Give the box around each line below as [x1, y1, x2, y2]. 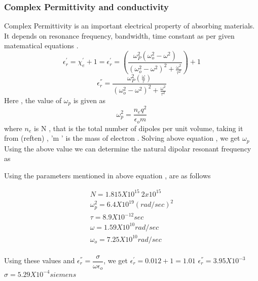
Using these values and [4, 255, 75, 266]
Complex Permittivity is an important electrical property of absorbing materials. [4, 20, 255, 31]
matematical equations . [4, 40, 79, 51]
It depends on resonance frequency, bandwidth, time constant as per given [4, 30, 235, 41]
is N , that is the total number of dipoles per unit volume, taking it [33, 122, 243, 133]
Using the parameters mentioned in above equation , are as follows [4, 170, 211, 180]
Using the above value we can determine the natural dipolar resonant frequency [4, 143, 251, 153]
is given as [73, 95, 106, 105]
